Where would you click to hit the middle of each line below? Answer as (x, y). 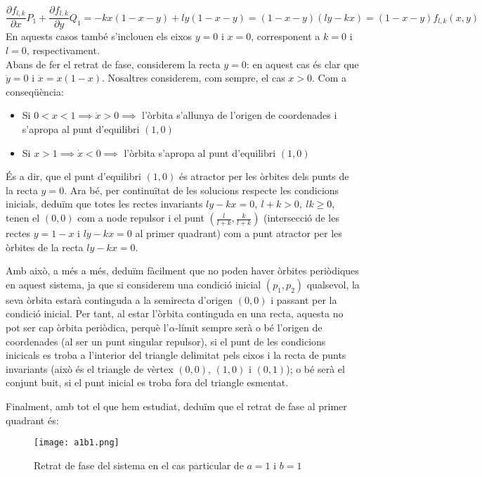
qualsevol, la (333, 284)
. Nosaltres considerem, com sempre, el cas (194, 78)
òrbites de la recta (45, 247)
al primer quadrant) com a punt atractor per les (239, 233)
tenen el (23, 218)
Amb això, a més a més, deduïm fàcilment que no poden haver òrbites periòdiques (182, 271)
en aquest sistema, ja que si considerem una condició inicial (133, 284)
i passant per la (304, 299)
